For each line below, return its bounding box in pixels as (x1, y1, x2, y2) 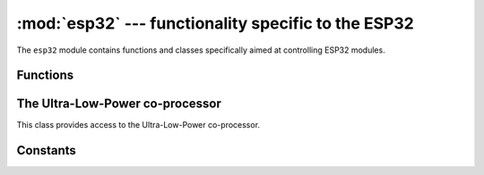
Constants (16, 143, 76, 158)
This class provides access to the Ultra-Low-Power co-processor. (16, 120, 260, 130)
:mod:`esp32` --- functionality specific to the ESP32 (16, 13, 414, 33)
